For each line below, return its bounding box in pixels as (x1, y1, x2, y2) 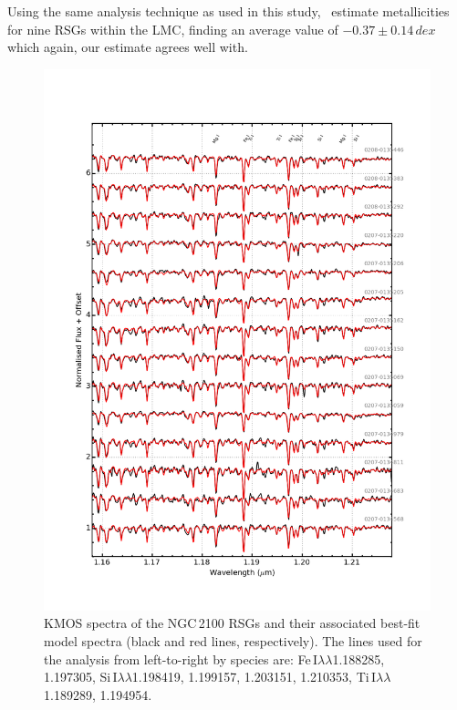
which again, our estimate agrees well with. (7, 37, 248, 57)
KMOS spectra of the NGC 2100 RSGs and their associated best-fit (44, 613, 421, 633)
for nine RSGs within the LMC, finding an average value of (7, 19, 338, 38)
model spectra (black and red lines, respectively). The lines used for (44, 631, 422, 650)
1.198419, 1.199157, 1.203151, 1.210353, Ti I (131, 667, 377, 686)
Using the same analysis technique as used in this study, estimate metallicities (7, 2, 450, 20)
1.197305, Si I (44, 667, 118, 686)
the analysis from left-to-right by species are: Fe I (44, 649, 318, 668)
